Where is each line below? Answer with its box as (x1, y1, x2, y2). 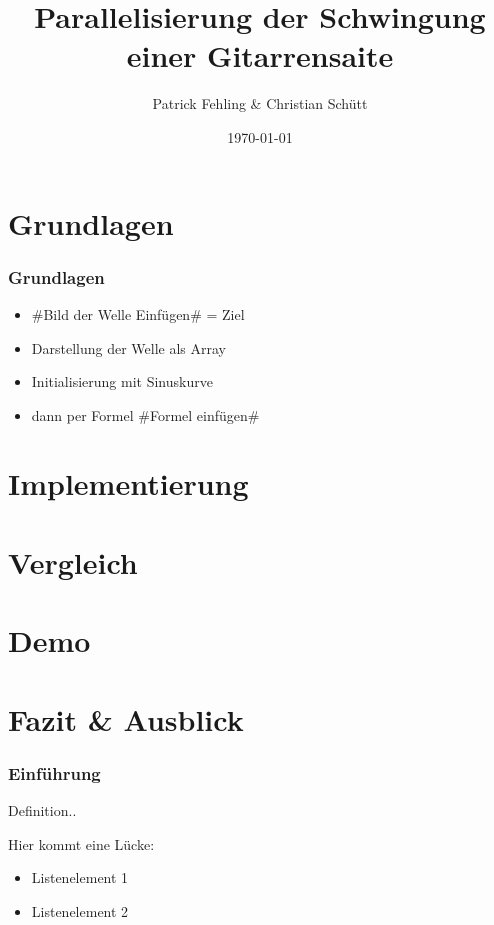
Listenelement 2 (31, 900, 129, 921)
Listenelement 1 (31, 867, 129, 888)
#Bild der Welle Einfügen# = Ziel (31, 303, 245, 324)
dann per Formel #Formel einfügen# (31, 404, 260, 425)
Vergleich (8, 541, 138, 582)
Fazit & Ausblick (8, 698, 244, 739)
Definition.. (8, 800, 77, 820)
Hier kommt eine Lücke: (8, 833, 155, 854)
